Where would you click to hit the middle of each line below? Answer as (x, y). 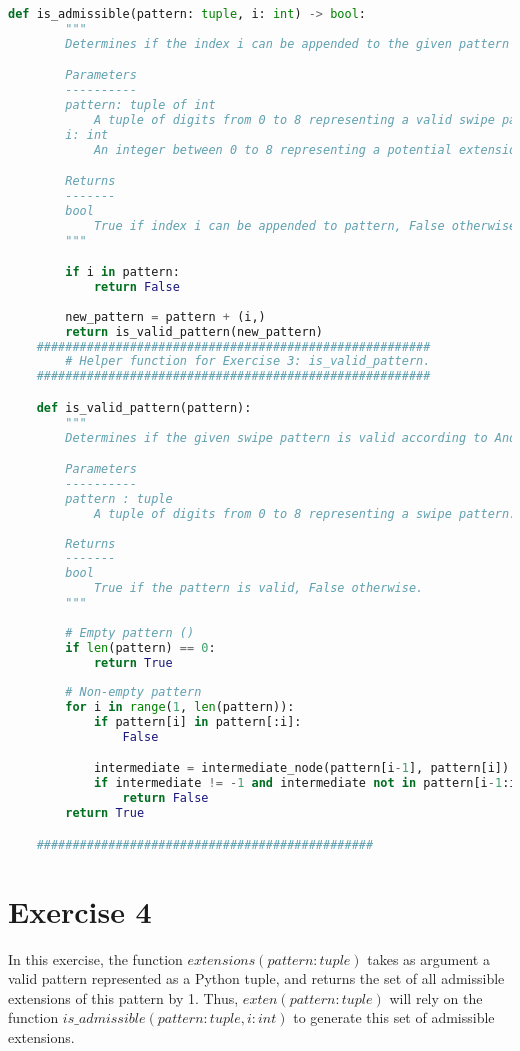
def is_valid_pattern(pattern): (144, 407)
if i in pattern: (122, 272)
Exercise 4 (80, 910)
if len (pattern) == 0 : (140, 647)
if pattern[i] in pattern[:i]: (197, 722)
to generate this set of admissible (394, 1017)
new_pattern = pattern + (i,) (165, 316)
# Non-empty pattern (133, 692)
